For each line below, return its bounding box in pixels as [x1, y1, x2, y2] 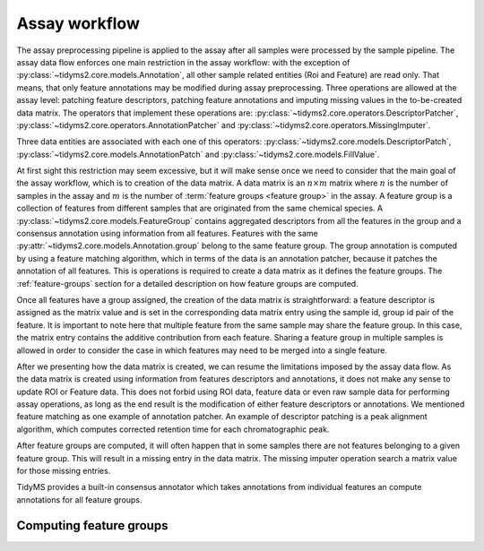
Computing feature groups [16, 518, 169, 533]
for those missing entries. [16, 466, 111, 477]
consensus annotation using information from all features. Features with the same [16, 228, 318, 239]
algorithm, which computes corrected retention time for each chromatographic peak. [16, 424, 330, 435]
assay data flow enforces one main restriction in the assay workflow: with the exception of [16, 56, 350, 67]
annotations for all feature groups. [16, 494, 143, 505]
